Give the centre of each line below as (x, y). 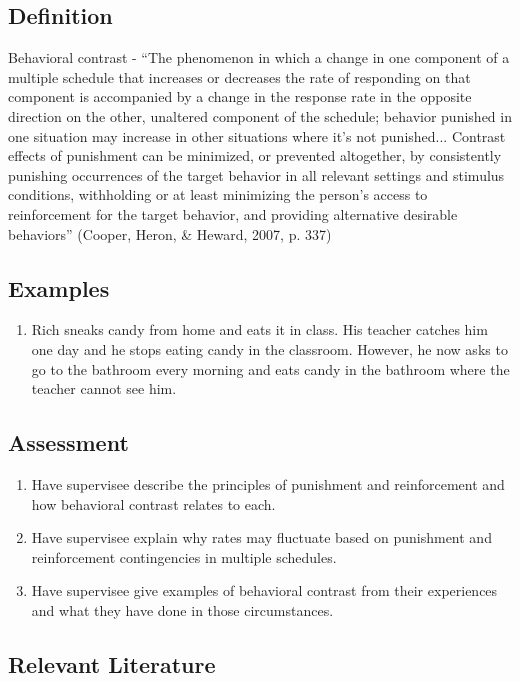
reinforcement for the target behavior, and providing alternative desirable (233, 213)
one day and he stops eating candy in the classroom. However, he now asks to (269, 348)
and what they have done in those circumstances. (182, 609)
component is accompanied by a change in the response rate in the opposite (240, 96)
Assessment (68, 442)
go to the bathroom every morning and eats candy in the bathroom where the (270, 368)
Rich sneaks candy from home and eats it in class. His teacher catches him (259, 329)
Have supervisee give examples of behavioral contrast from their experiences (264, 590)
